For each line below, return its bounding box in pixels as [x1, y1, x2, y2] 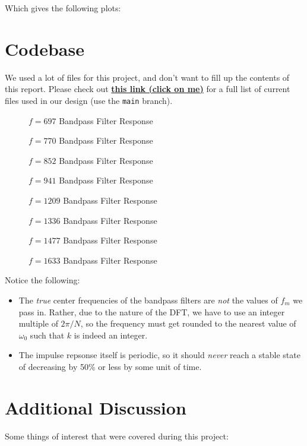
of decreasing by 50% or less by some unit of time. [18, 360, 202, 372]
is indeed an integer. [74, 328, 148, 341]
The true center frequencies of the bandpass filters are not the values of [18, 293, 278, 306]
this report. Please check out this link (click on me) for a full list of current [5, 83, 290, 95]
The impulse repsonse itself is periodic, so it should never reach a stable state [18, 349, 300, 361]
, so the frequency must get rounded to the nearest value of [80, 317, 296, 330]
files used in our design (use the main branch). [5, 94, 173, 106]
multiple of [18, 317, 58, 330]
